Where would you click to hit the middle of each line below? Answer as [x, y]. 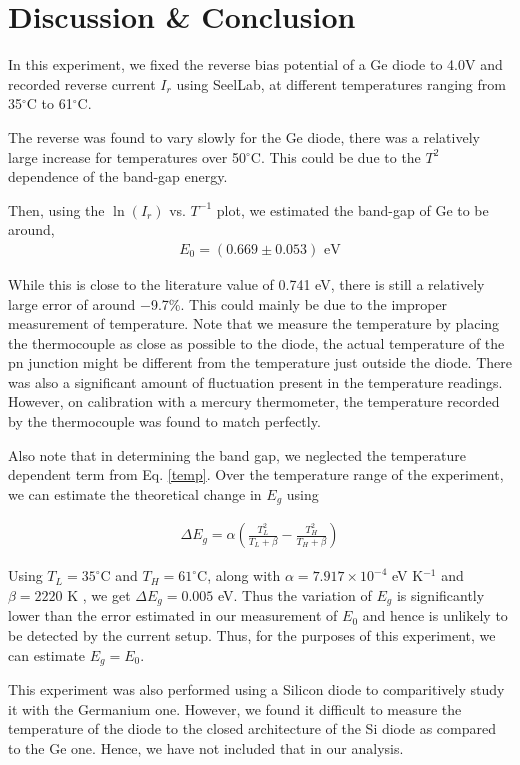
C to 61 [49, 103]
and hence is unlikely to [435, 615]
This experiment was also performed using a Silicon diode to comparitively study [256, 689]
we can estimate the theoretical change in [135, 493]
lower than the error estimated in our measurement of [173, 615]
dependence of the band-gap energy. [118, 176]
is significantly [440, 594]
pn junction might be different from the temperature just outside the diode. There [260, 362]
